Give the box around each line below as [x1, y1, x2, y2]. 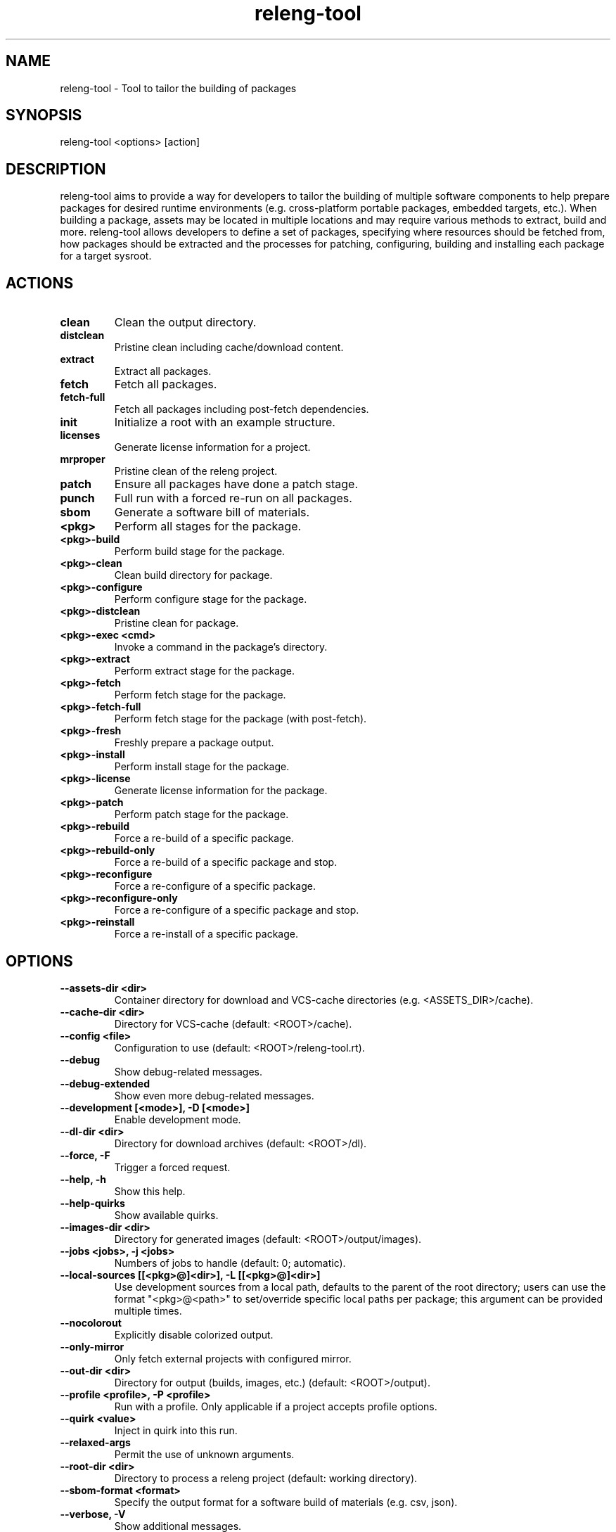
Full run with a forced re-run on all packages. [114, 491, 352, 506]
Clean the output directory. [114, 315, 257, 330]
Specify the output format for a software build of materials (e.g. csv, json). [114, 1495, 458, 1508]
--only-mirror [60, 1340, 124, 1353]
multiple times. [114, 1304, 182, 1317]
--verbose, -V [60, 1507, 126, 1520]
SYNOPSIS [6, 106, 82, 125]
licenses [60, 429, 101, 442]
